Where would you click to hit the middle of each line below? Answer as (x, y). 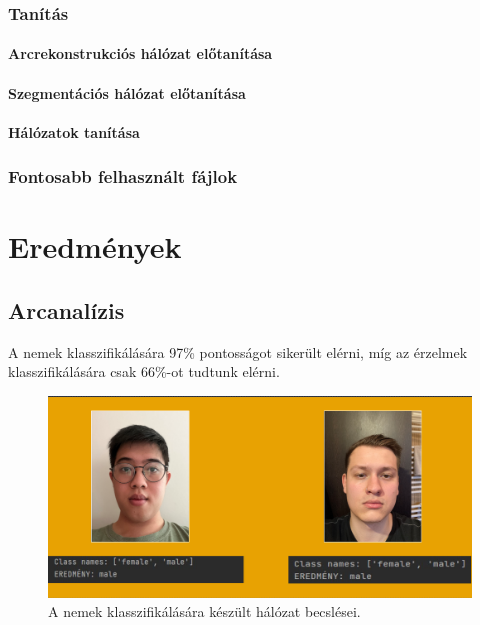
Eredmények (95, 246)
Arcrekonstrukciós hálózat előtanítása (140, 53)
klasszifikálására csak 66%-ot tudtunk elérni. (144, 371)
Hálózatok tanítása (74, 131)
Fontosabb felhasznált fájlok (123, 176)
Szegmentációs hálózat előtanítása (127, 92)
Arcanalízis (66, 310)
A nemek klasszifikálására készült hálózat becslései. (204, 611)
